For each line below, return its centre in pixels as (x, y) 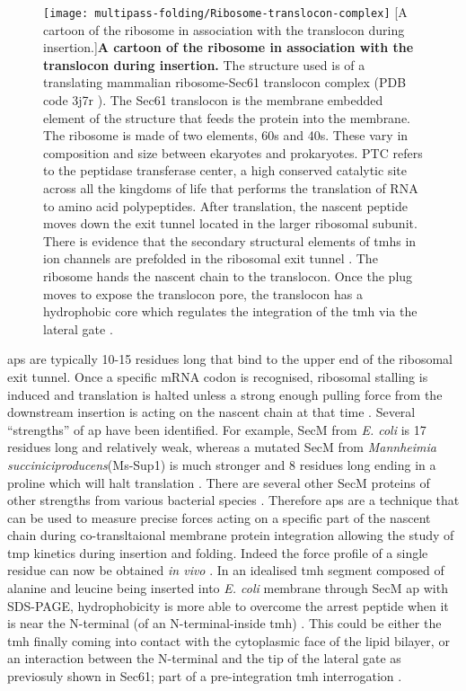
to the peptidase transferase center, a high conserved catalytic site (225, 170)
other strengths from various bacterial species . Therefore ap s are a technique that (233, 500)
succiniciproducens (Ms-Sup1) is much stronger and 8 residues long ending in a (222, 464)
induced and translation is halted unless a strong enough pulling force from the (225, 394)
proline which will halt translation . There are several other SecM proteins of (219, 482)
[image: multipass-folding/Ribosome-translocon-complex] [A (225, 12)
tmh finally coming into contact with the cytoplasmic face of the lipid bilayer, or (229, 640)
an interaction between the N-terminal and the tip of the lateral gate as (204, 658)
